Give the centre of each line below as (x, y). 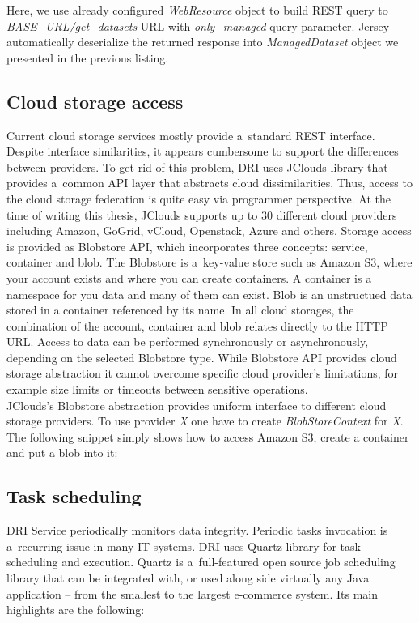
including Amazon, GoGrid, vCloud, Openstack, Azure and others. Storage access (209, 230)
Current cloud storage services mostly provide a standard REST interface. (191, 135)
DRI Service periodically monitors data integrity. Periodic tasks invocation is (197, 530)
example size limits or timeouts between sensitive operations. (157, 389)
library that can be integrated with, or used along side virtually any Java (188, 578)
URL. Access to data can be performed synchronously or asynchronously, (188, 341)
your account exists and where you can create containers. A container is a (189, 277)
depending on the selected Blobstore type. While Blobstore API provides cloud (202, 357)
